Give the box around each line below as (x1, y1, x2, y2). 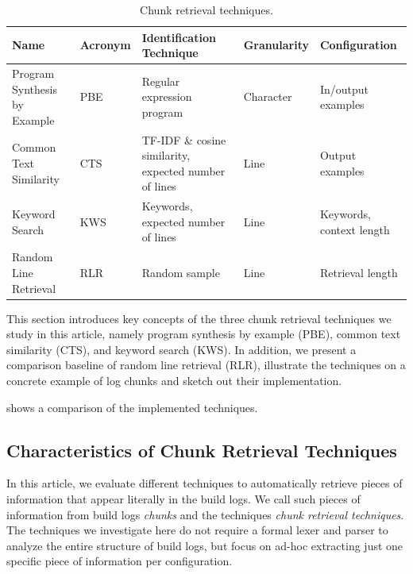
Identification (141, 29, 216, 45)
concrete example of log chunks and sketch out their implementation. (6, 372, 342, 388)
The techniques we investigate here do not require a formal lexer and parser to (6, 522, 388, 538)
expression (141, 88, 192, 105)
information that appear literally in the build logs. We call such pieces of (6, 490, 361, 507)
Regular (141, 72, 180, 89)
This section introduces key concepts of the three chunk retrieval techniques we (6, 310, 392, 326)
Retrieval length (319, 264, 398, 280)
